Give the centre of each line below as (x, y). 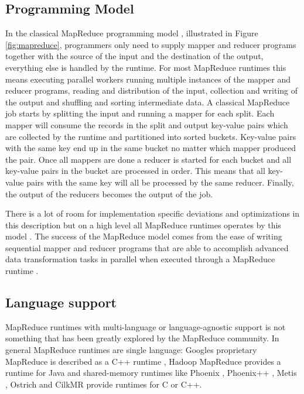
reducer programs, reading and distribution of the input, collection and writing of (152, 90)
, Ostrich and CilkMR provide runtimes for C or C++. (104, 384)
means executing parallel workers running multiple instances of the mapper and (148, 79)
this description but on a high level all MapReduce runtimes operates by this (143, 225)
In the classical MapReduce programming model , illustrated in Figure (132, 33)
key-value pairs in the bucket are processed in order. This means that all (135, 171)
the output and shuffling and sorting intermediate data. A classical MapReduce (148, 102)
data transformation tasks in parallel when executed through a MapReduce (140, 259)
